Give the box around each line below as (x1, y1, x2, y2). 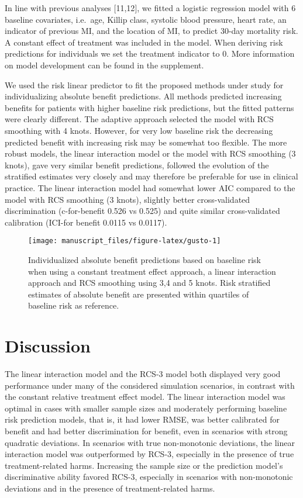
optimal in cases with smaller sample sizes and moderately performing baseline (5, 402, 287, 414)
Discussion (5, 334, 91, 358)
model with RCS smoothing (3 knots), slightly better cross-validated (5, 193, 250, 205)
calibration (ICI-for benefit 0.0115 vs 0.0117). (5, 216, 167, 228)
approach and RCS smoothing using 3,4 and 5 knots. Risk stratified (28, 276, 271, 289)
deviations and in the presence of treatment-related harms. (5, 482, 215, 494)
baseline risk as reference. (28, 299, 119, 312)
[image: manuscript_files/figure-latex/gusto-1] (28, 237, 221, 245)
